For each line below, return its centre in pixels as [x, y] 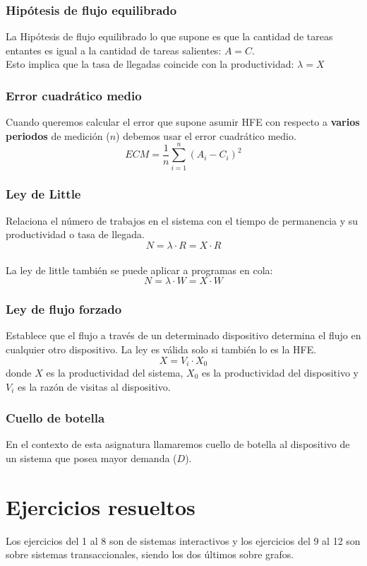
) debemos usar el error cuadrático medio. [206, 135]
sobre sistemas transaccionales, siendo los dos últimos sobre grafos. [150, 554]
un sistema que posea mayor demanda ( [91, 458]
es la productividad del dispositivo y [281, 372]
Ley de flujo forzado [64, 309]
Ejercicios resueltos [101, 506]
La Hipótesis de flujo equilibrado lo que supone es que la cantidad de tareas [169, 36]
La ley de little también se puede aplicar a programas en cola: [139, 270]
